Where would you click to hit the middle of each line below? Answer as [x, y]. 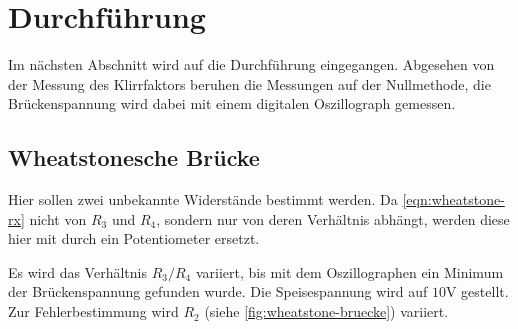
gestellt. [485, 291]
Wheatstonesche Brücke [134, 157]
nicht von [58, 218]
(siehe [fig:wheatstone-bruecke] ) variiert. [326, 311]
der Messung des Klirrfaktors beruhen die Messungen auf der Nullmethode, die [249, 83]
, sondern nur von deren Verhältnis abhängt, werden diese [333, 218]
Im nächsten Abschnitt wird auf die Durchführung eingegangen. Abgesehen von [251, 64]
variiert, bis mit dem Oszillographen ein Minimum [349, 271]
